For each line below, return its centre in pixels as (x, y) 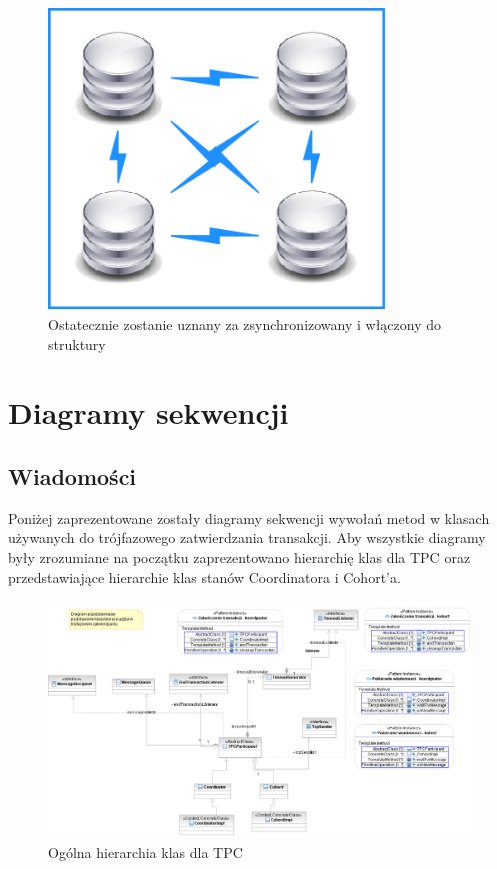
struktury (77, 343)
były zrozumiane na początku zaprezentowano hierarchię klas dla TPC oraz (239, 556)
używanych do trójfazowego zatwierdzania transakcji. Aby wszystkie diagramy (247, 537)
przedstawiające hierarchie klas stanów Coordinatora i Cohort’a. (204, 576)
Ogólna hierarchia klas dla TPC (145, 851)
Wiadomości (72, 475)
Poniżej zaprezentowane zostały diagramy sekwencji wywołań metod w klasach (249, 517)
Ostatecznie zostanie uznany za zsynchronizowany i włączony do (245, 323)
